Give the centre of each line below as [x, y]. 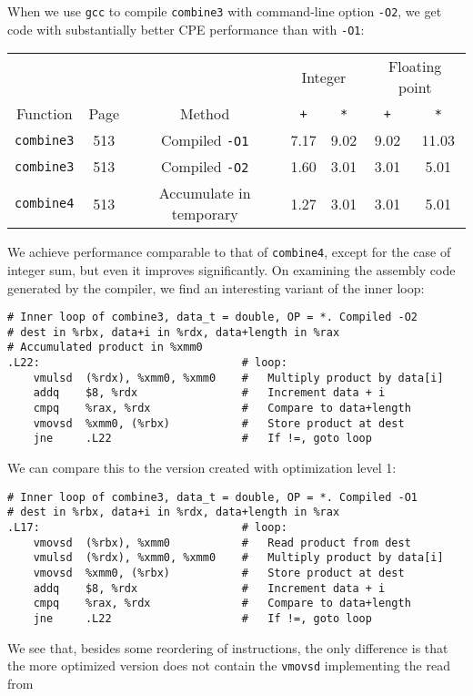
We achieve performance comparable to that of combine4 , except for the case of [229, 252]
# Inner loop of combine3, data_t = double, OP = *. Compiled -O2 [213, 317]
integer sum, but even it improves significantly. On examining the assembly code [231, 269]
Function [44, 114]
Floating [415, 67]
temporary [205, 214]
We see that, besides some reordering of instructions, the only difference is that [228, 647]
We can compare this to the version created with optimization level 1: [202, 468]
